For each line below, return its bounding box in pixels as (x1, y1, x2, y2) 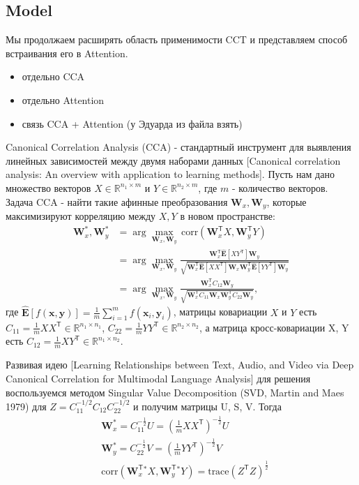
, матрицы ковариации (173, 304, 268, 319)
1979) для (6, 398, 47, 413)
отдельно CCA (22, 69, 85, 84)
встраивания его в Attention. (6, 45, 128, 60)
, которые (266, 194, 307, 209)
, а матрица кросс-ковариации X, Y (199, 320, 349, 334)
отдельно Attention (22, 92, 105, 107)
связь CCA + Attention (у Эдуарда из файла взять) (22, 116, 243, 130)
